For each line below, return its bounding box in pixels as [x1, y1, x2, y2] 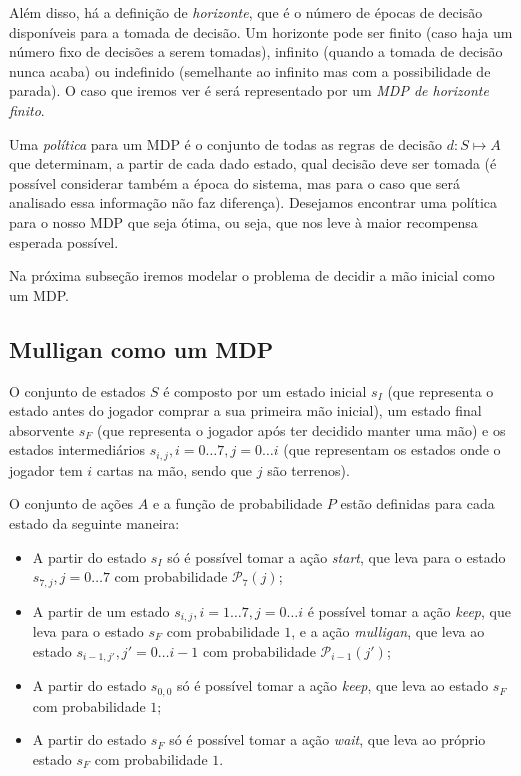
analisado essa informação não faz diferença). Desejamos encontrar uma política [9, 192, 497, 213]
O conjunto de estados [9, 380, 146, 401]
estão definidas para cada [340, 493, 495, 514]
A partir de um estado [32, 600, 170, 621]
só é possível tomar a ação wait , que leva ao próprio [169, 729, 486, 750]
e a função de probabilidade [152, 493, 323, 514]
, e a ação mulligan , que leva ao [291, 621, 485, 642]
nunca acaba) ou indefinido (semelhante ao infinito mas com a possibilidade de [9, 60, 491, 81]
